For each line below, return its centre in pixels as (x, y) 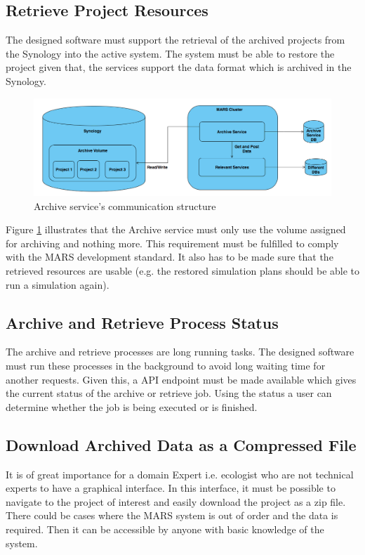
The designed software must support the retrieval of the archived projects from (175, 40)
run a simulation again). (58, 284)
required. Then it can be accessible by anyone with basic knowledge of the (165, 529)
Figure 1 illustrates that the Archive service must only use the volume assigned (176, 229)
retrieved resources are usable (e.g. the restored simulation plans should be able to (183, 271)
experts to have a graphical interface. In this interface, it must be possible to (171, 488)
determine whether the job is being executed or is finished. (132, 406)
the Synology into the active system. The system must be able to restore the (170, 53)
